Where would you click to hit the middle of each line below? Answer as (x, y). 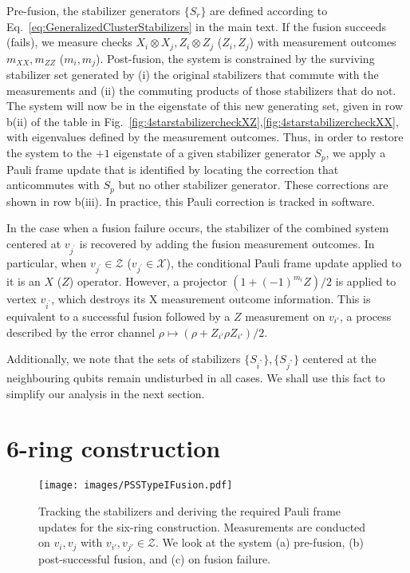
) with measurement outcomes (323, 42)
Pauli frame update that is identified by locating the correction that (173, 169)
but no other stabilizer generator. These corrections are (253, 185)
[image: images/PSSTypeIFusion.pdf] (136, 486)
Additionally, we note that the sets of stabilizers (124, 359)
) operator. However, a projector (148, 281)
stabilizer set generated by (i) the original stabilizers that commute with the (193, 75)
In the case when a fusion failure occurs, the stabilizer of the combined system (198, 228)
